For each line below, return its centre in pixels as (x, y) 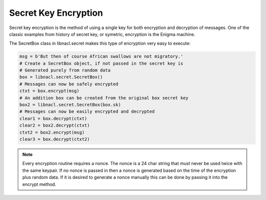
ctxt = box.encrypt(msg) (50, 91)
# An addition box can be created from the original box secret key (104, 98)
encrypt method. (39, 184)
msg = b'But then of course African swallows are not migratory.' (101, 56)
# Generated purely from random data (65, 70)
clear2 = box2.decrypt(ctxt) (55, 125)
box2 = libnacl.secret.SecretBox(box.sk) (70, 105)
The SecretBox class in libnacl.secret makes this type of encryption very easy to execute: (100, 43)
